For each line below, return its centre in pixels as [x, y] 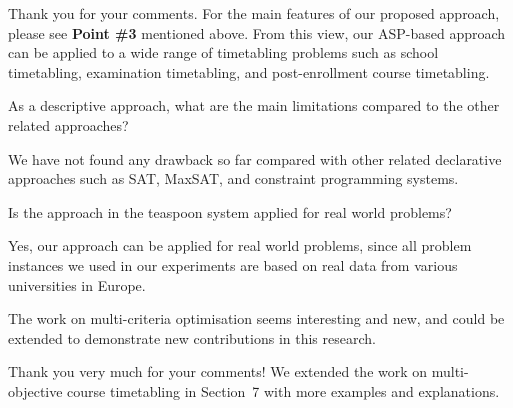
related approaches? [68, 124]
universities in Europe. [77, 284]
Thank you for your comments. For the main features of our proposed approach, [254, 13]
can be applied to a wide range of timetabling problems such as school [223, 52]
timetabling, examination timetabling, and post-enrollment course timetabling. [249, 71]
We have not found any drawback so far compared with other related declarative [255, 158]
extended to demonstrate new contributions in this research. [192, 337]
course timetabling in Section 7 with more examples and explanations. [283, 390]
